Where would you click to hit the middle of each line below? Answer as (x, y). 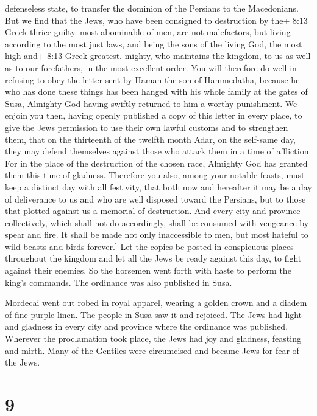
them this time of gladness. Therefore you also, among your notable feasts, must (155, 175)
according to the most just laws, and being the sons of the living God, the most (154, 43)
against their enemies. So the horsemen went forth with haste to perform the (148, 270)
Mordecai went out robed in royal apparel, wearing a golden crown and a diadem (156, 303)
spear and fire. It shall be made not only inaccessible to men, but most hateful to (157, 234)
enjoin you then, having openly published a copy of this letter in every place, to (154, 115)
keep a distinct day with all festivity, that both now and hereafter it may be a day (158, 186)
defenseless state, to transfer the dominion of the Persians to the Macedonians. (152, 8)
